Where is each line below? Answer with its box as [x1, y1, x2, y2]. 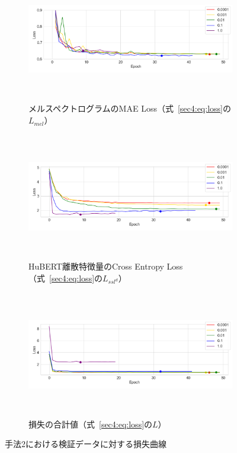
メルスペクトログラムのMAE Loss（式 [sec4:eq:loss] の [28, 102, 231, 115]
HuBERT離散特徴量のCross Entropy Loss [28, 260, 183, 273]
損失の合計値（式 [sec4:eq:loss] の [28, 417, 153, 430]
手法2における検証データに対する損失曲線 [5, 438, 166, 450]
